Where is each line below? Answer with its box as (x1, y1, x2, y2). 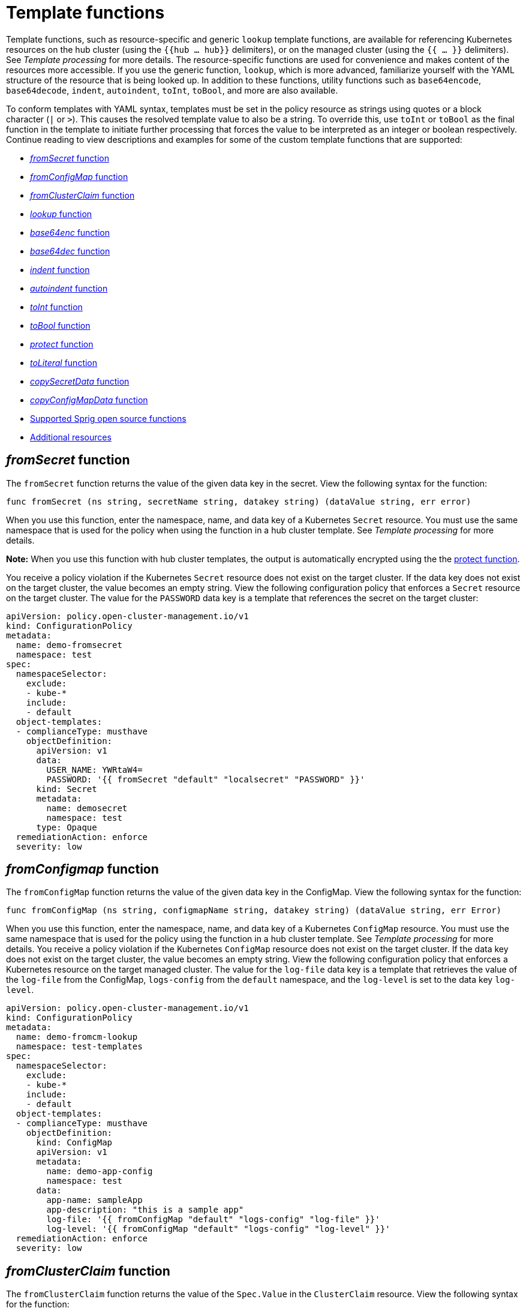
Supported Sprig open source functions (30, 413, 187, 424)
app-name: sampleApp (46, 1195, 143, 1205)
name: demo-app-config (46, 1166, 153, 1177)
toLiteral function (30, 357, 98, 368)
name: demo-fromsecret (16, 640, 122, 650)
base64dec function (30, 245, 110, 256)
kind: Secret (36, 784, 97, 794)
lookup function (30, 208, 92, 219)
